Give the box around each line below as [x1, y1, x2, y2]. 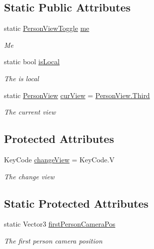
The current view [4, 107, 56, 117]
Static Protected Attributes [4, 195, 149, 211]
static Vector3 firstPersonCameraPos [4, 219, 116, 229]
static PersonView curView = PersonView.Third [4, 90, 150, 100]
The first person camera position [4, 235, 103, 246]
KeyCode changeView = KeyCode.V [4, 154, 115, 164]
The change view [4, 171, 55, 181]
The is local [4, 73, 39, 83]
